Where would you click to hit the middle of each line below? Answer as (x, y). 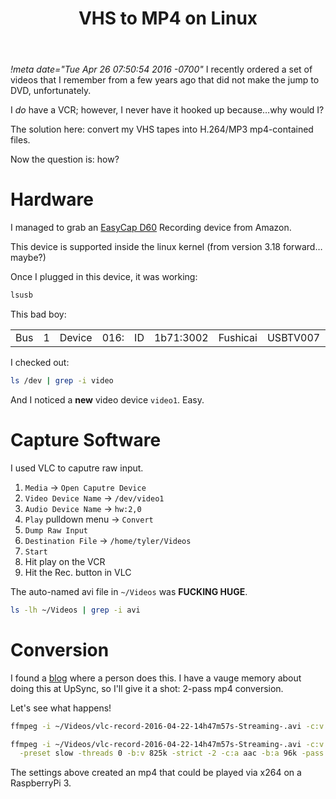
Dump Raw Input (56, 530)
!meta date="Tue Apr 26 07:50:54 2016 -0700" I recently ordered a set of (161, 69)
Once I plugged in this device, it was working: (104, 277)
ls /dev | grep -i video (62, 381)
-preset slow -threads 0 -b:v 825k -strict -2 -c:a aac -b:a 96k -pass (172, 753)
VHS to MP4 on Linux (168, 18)
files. (20, 140)
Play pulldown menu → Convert (89, 519)
